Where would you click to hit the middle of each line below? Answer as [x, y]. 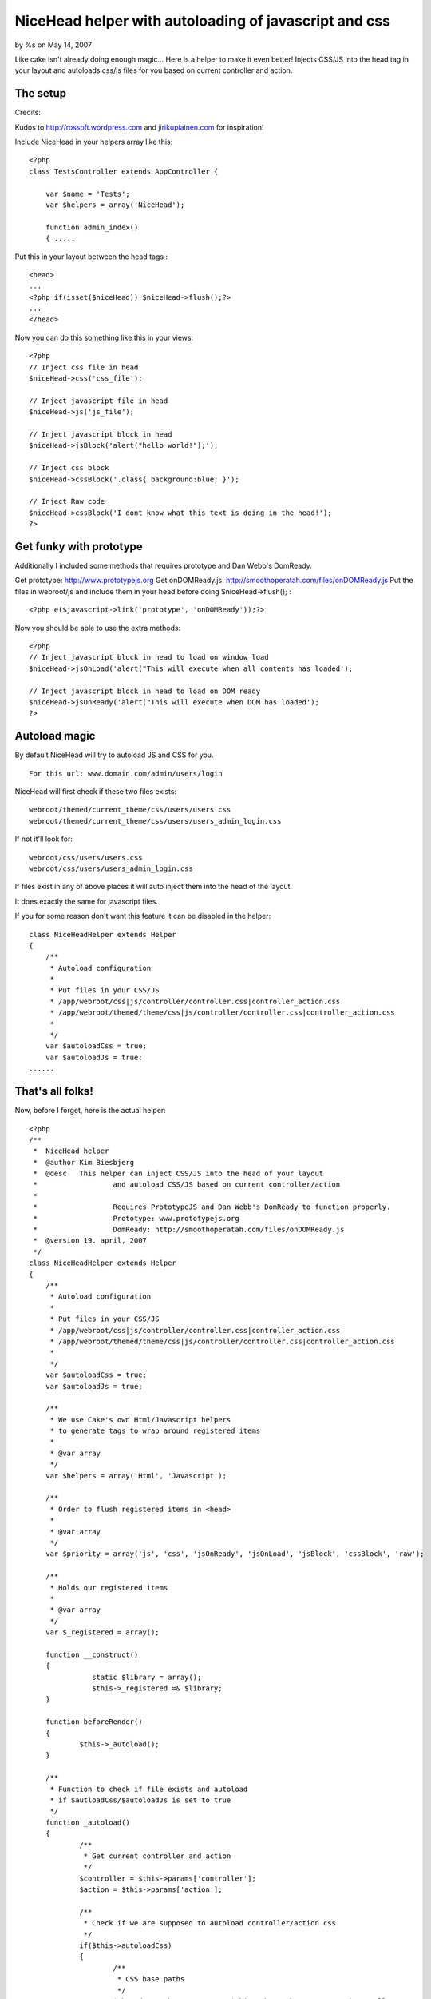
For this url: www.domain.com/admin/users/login [126, 773]
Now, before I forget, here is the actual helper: [91, 1111]
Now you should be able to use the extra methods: [98, 628]
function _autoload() [88, 1822]
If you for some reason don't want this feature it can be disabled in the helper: [143, 916]
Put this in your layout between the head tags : [91, 257]
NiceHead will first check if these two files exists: [96, 792]
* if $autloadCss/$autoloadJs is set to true [140, 1800]
